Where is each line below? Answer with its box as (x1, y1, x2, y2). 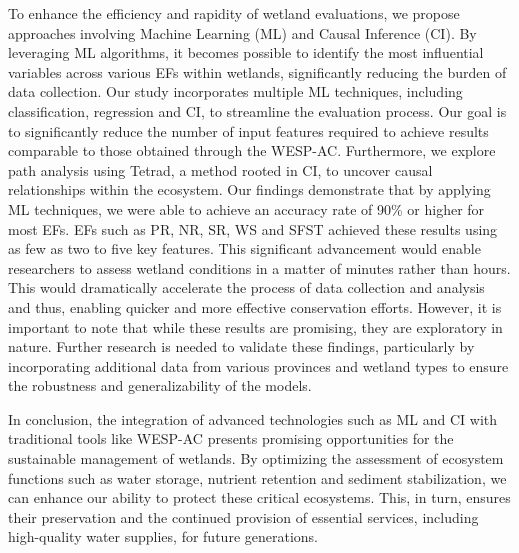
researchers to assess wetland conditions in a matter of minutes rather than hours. (8, 257, 511, 278)
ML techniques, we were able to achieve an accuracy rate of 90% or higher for (8, 198, 485, 219)
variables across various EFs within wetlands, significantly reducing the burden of (8, 61, 507, 82)
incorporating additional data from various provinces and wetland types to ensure (8, 355, 509, 376)
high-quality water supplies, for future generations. (8, 526, 318, 547)
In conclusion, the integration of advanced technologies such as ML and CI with (8, 408, 498, 429)
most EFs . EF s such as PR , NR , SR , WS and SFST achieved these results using (8, 218, 498, 239)
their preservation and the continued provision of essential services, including (8, 506, 479, 527)
